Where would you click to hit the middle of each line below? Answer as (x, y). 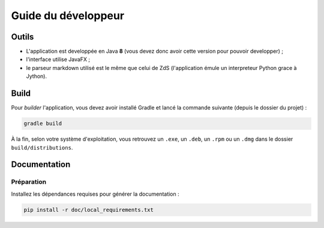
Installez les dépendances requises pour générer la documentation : (95, 194)
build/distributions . (42, 147)
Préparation (29, 182)
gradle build (43, 124)
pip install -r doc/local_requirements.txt (89, 210)
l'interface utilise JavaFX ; (58, 59)
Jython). (37, 76)
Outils (22, 37)
